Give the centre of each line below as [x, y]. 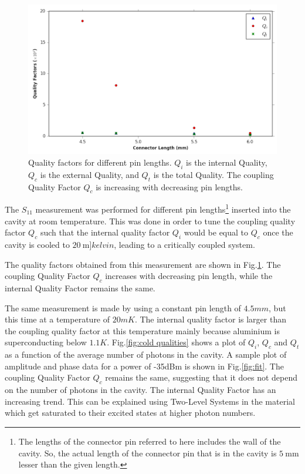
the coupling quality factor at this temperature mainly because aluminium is [142, 330]
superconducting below [46, 342]
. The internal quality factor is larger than [210, 319]
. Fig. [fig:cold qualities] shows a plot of [176, 342]
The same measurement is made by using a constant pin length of [123, 307]
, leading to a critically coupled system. [184, 245]
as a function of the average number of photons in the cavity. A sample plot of [146, 354]
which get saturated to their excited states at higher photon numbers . [130, 413]
